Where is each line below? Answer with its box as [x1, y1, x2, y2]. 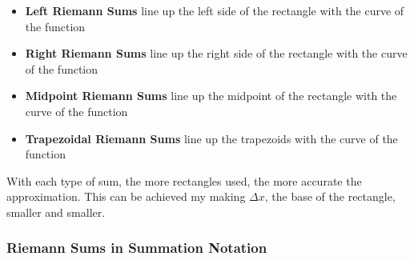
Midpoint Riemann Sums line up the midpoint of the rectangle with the [25, 87, 397, 104]
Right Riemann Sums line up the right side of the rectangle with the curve [25, 45, 408, 62]
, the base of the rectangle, [264, 188, 396, 205]
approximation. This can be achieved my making [6, 188, 246, 205]
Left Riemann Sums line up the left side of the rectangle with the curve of [25, 2, 404, 18]
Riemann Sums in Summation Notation [6, 238, 267, 258]
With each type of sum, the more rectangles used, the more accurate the [6, 172, 362, 189]
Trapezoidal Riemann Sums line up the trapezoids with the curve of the [25, 130, 398, 146]
